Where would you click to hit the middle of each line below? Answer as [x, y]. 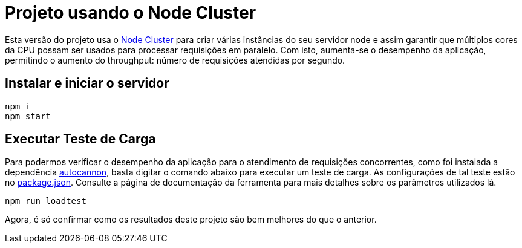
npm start [28, 116]
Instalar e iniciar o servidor [87, 83]
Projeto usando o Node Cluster [131, 13]
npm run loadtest [46, 201]
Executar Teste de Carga [80, 139]
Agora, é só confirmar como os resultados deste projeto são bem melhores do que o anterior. [191, 220]
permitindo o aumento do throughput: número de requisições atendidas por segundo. [175, 60]
